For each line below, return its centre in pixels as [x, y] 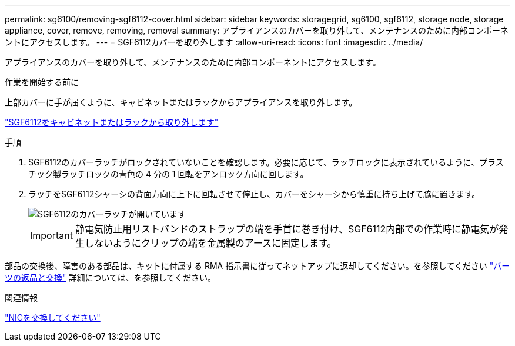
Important [51, 235]
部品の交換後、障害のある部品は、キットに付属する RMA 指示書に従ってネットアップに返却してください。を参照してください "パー [257, 266]
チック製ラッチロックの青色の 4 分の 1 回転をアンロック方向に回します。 [168, 174]
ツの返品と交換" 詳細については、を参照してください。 [110, 277]
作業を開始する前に [42, 82]
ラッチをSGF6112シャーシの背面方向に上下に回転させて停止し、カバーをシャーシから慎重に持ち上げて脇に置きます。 [254, 194]
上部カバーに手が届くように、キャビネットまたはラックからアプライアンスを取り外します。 [181, 102]
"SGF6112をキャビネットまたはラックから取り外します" [112, 122]
